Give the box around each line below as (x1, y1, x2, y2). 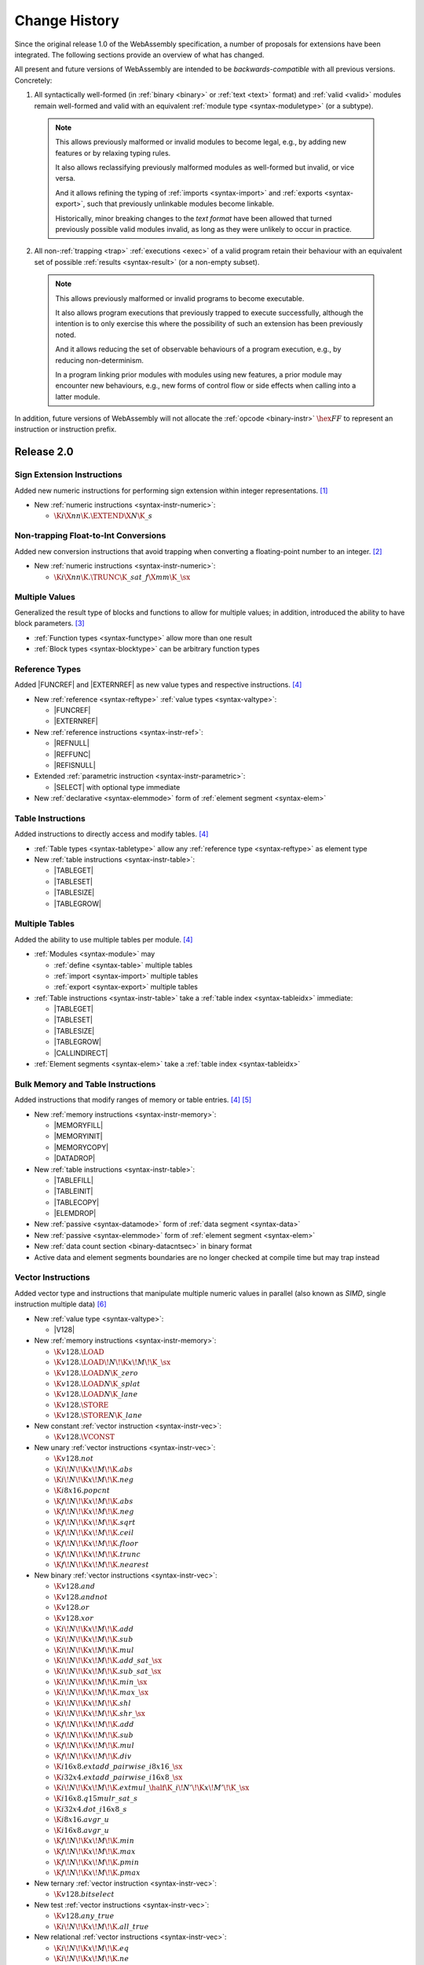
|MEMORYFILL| (53, 1120, 104, 1129)
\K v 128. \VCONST (53, 1433, 115, 1442)
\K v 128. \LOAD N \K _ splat (53, 1379, 141, 1388)
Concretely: (14, 75, 53, 85)
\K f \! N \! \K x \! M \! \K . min (53, 1836, 135, 1846)
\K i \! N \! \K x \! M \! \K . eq (53, 1944, 130, 1952)
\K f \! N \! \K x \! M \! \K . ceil (53, 1529, 134, 1537)
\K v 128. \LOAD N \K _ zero (53, 1368, 139, 1377)
